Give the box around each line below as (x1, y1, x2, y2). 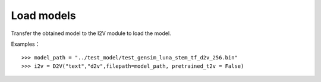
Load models (11, 9, 77, 22)
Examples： (11, 40, 40, 48)
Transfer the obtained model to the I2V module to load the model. (11, 30, 172, 37)
